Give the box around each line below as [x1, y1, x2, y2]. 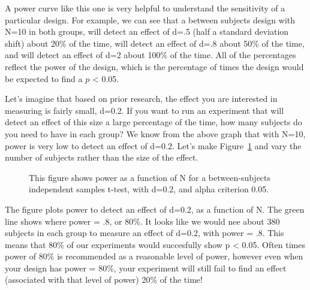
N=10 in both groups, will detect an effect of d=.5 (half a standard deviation [5, 25, 289, 38]
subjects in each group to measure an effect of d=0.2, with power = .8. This [5, 226, 284, 239]
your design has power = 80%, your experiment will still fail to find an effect [5, 261, 287, 274]
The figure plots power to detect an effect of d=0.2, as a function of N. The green [5, 203, 305, 215]
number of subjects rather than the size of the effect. [5, 151, 198, 164]
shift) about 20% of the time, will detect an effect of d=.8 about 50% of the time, [5, 37, 305, 49]
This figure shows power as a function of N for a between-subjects [29, 171, 271, 183]
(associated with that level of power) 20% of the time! [5, 273, 203, 286]
